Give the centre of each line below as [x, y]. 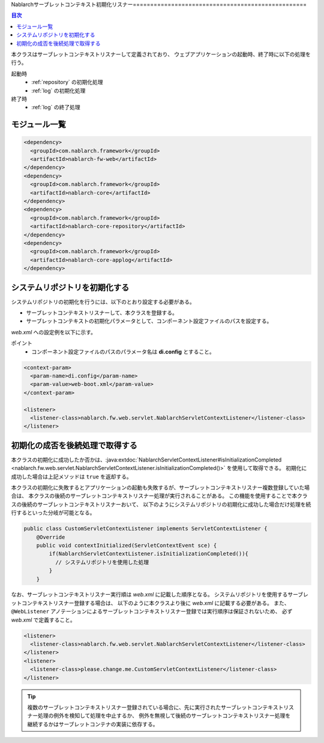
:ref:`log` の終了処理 [56, 107]
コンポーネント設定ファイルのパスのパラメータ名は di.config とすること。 [123, 352]
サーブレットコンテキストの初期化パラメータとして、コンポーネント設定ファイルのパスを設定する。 [149, 321]
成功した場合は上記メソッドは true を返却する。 [71, 477]
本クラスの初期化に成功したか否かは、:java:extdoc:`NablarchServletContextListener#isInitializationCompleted [146, 460]
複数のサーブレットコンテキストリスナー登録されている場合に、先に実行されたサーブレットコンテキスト [155, 707]
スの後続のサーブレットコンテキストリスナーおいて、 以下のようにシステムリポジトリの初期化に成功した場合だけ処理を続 [161, 504]
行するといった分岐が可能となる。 [53, 513]
